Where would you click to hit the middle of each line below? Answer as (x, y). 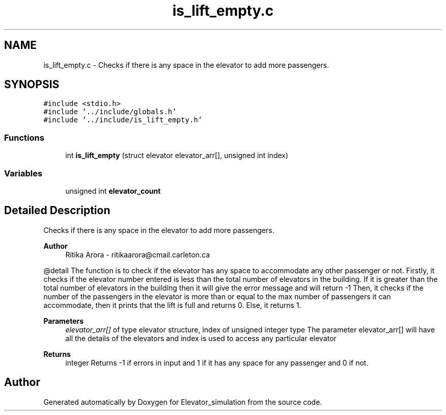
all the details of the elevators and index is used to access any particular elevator (201, 338)
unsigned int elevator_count (113, 191)
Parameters (64, 321)
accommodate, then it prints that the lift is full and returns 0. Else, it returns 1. (172, 305)
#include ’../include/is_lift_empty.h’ (123, 120)
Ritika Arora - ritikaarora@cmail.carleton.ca (138, 254)
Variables (23, 173)
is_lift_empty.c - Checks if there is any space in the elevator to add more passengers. (186, 65)
